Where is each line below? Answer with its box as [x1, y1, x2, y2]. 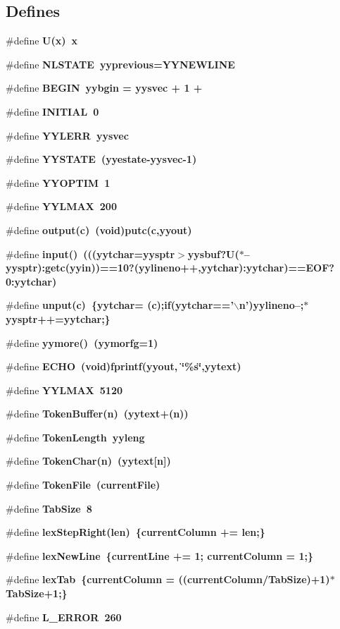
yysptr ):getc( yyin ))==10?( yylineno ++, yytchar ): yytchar [6, 260, 284, 275]
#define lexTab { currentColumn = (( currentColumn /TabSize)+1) [6, 572, 330, 587]
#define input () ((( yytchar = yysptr [6, 246, 175, 261]
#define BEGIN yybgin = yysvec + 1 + [6, 80, 203, 95]
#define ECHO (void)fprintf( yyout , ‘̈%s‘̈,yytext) [6, 359, 241, 374]
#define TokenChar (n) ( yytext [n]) [6, 453, 171, 468]
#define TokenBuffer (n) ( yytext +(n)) [6, 406, 189, 421]
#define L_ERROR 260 [6, 609, 122, 624]
